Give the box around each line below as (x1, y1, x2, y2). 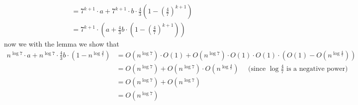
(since (248, 65, 266, 72)
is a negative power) (286, 65, 348, 72)
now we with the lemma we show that (4, 39, 119, 49)
